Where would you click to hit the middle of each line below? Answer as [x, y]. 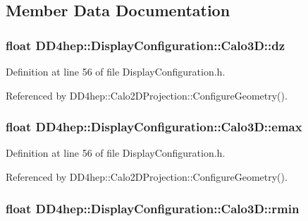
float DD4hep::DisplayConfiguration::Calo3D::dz [146, 45]
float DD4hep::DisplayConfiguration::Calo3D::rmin [153, 208]
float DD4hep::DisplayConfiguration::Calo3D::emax [154, 127]
